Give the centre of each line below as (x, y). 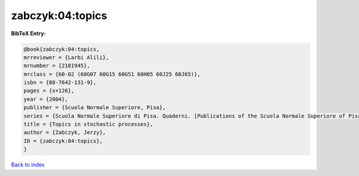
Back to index (28, 165)
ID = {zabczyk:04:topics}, (63, 141)
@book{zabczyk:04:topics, (62, 49)
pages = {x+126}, (49, 91)
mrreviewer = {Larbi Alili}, (66, 57)
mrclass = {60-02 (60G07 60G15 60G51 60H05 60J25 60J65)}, (112, 74)
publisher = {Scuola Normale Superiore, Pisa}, (95, 108)
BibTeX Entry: (28, 33)
